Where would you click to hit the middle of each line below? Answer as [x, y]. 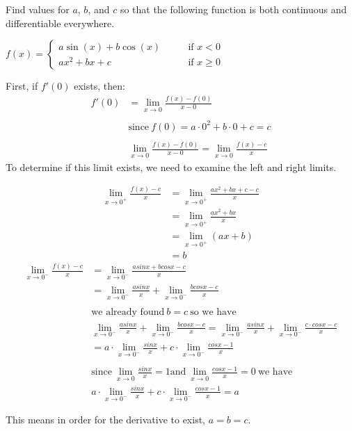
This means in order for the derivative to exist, [105, 420]
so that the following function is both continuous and [233, 9]
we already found [128, 312]
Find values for [38, 9]
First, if [22, 86]
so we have [213, 312]
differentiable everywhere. [60, 23]
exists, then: [99, 86]
